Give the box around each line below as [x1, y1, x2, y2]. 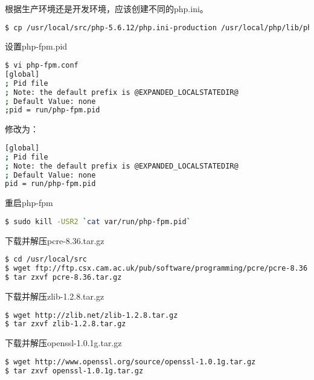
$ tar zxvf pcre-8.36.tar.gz [5, 273, 122, 282]
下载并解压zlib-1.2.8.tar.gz [5, 289, 104, 302]
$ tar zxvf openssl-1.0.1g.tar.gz [5, 366, 144, 375]
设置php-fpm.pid [5, 40, 68, 53]
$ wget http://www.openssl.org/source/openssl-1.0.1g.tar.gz [5, 357, 256, 366]
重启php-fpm [5, 196, 53, 209]
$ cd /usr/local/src [5, 255, 88, 264]
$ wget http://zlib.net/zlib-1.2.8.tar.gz [5, 311, 178, 320]
